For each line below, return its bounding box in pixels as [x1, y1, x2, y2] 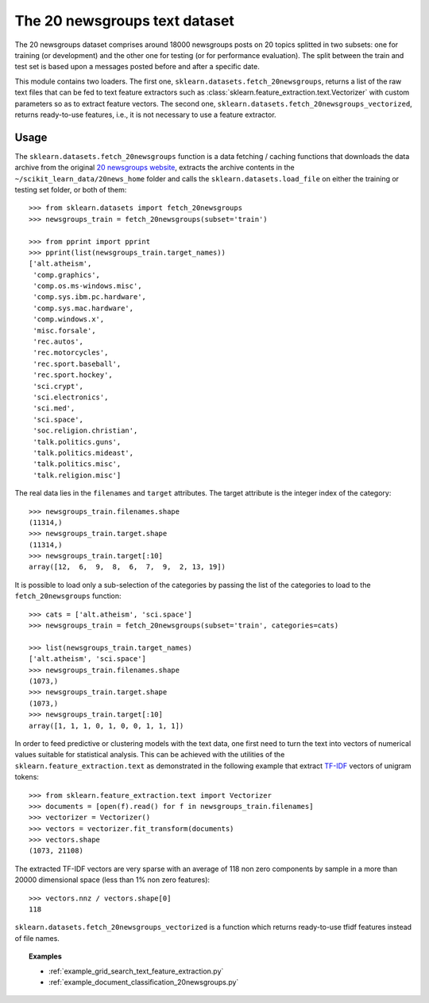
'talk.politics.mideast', [33, 448, 134, 457]
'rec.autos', [33, 337, 83, 346]
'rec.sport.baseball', [33, 359, 122, 368]
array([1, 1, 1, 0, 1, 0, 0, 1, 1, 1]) [29, 721, 184, 730]
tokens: [14, 772, 40, 782]
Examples [29, 951, 63, 962]
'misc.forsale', [33, 326, 96, 335]
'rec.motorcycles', [33, 348, 109, 357]
